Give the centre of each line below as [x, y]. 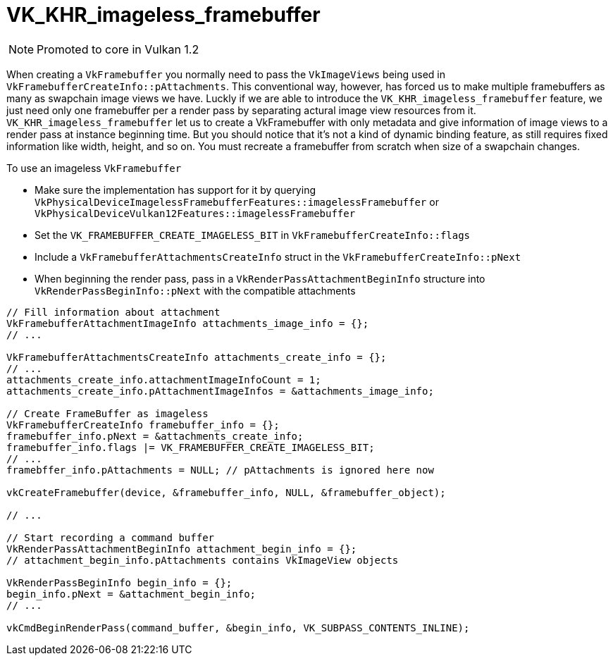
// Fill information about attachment [113, 312]
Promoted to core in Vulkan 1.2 [118, 49]
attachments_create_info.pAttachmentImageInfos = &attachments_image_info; [220, 391]
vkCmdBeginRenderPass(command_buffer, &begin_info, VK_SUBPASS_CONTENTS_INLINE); [238, 628]
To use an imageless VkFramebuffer [94, 168]
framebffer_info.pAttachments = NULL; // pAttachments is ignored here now [220, 470]
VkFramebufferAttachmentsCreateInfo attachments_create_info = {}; [197, 357]
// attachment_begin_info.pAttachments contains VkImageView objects [203, 560]
